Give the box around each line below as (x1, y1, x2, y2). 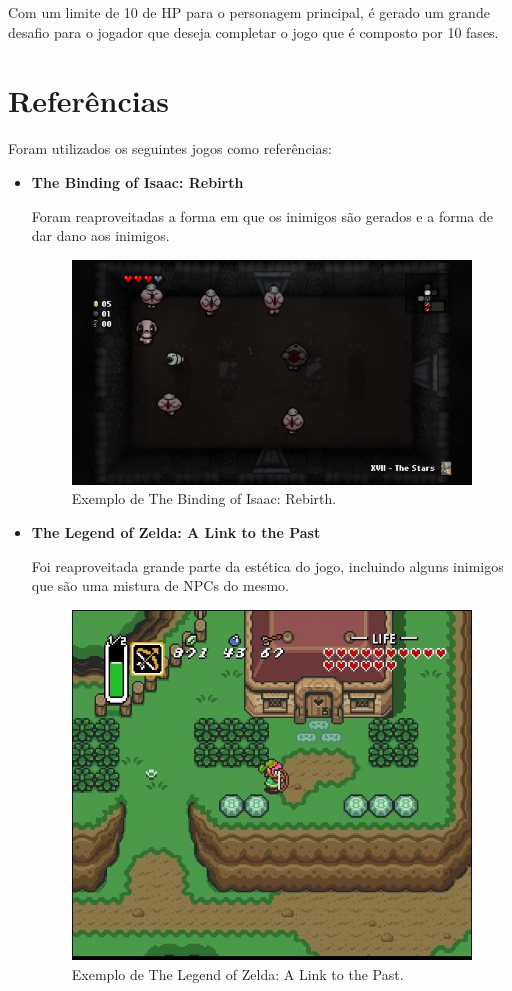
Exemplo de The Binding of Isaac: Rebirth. (71, 488, 337, 509)
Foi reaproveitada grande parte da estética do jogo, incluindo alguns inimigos (31, 555, 504, 576)
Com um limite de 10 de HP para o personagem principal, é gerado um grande (8, 2, 490, 22)
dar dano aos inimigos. (31, 225, 170, 246)
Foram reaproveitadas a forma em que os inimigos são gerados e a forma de (31, 205, 493, 226)
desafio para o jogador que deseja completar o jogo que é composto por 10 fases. (8, 21, 499, 42)
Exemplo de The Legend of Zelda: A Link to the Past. (71, 963, 404, 984)
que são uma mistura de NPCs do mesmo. (31, 575, 289, 596)
